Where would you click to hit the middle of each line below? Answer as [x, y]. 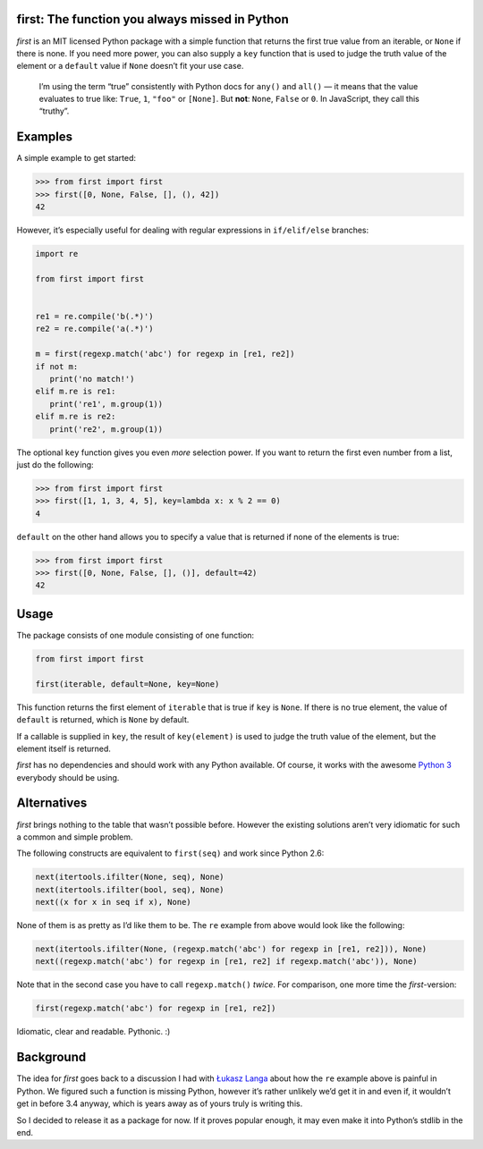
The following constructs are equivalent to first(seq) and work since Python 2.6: [170, 853]
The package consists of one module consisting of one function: [136, 635]
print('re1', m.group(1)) [106, 404]
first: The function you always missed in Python [153, 19]
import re [57, 254]
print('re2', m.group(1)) [106, 429]
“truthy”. [54, 111]
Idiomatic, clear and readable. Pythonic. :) [93, 1032]
